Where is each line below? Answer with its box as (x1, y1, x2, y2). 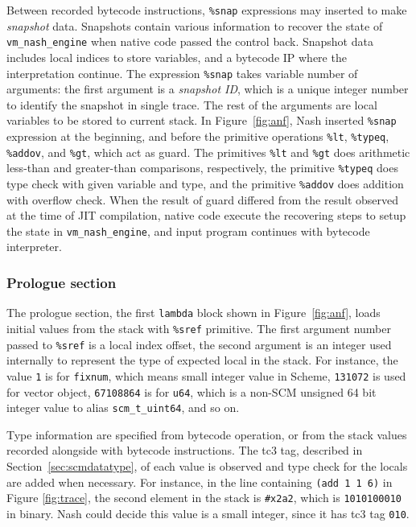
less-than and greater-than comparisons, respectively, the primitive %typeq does (6, 159, 398, 176)
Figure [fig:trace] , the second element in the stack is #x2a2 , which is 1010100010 (6, 489, 402, 506)
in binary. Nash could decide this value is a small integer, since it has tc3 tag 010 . (6, 504, 410, 521)
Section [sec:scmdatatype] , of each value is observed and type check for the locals (6, 458, 408, 474)
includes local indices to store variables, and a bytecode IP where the (6, 48, 347, 65)
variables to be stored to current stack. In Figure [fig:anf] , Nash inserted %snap (6, 112, 397, 129)
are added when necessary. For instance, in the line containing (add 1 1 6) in (6, 473, 393, 490)
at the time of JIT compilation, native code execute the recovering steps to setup (6, 207, 406, 224)
